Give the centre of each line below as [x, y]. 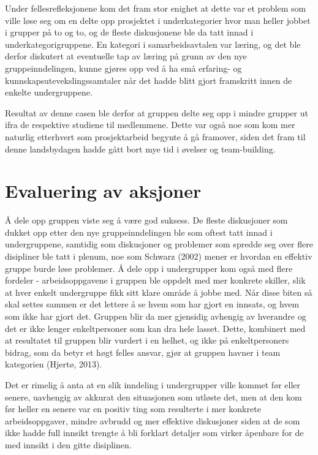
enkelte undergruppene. [49, 92]
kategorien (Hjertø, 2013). [54, 364]
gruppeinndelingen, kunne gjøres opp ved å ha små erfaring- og [123, 68]
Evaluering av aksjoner [103, 191]
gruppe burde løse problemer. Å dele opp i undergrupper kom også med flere [149, 268]
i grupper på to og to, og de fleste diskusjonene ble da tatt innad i [129, 32]
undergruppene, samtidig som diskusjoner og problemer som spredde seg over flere [159, 244]
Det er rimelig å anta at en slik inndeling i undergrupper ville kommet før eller [153, 384]
